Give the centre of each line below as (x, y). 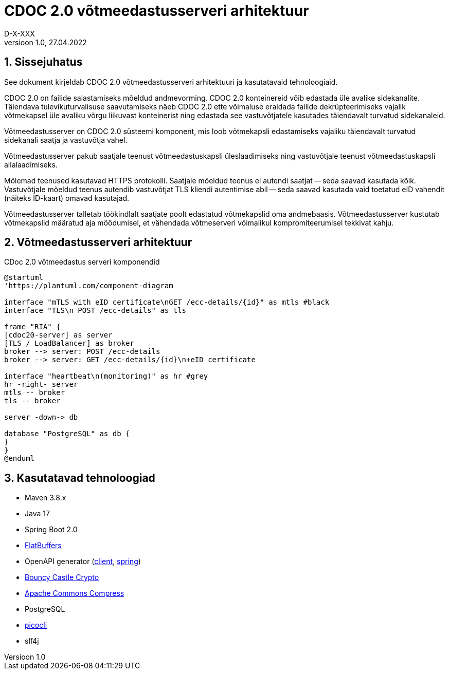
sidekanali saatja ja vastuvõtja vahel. (66, 140)
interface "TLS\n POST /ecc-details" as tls (95, 311)
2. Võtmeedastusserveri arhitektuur (98, 242)
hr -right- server (41, 385)
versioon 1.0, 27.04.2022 (46, 42)
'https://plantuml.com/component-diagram (89, 286)
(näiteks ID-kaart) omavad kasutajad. (67, 198)
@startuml (24, 278)
